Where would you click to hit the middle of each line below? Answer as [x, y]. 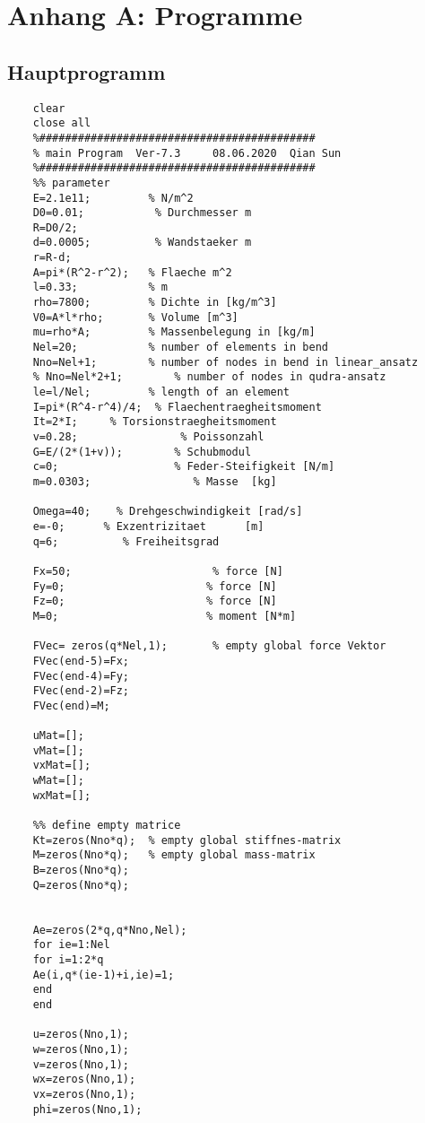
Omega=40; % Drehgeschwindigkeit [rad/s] [168, 512]
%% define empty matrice [107, 826]
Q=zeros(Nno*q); [81, 885]
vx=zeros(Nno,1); [84, 1094]
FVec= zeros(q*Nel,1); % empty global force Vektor [209, 646]
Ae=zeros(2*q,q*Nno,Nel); [110, 930]
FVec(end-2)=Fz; [81, 691]
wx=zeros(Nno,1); [84, 1079]
